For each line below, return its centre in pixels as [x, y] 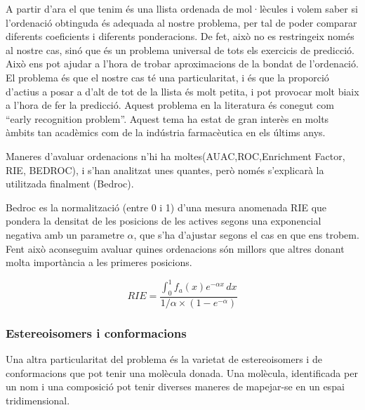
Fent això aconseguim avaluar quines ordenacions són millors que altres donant [175, 248]
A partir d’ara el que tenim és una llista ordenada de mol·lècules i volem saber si [182, 8]
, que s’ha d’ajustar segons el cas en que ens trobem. [246, 234]
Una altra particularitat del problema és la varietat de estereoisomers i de [164, 359]
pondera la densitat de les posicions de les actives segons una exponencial [164, 221]
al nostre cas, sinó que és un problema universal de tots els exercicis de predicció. [180, 49]
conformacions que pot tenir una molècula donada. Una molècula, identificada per [182, 372]
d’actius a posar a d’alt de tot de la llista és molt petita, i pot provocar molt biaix [182, 91]
